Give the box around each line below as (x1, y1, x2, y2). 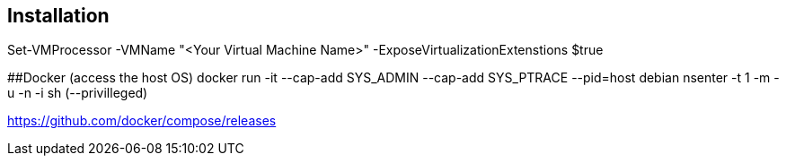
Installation (7, 4, 110, 27)
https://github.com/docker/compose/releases (7, 113, 277, 129)
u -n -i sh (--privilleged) (7, 85, 148, 101)
